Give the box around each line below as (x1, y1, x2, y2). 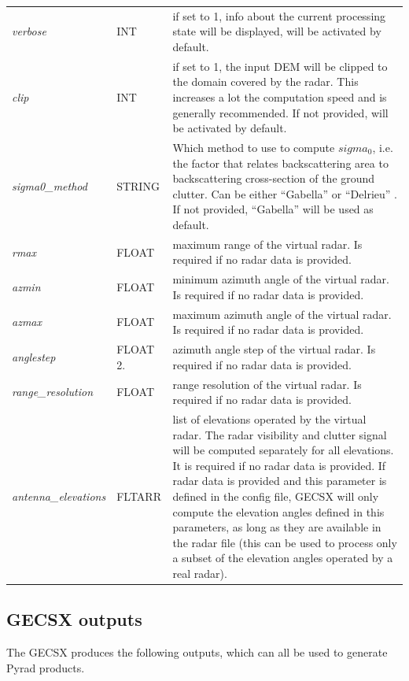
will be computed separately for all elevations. (172, 442, 394, 458)
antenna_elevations (12, 487, 106, 504)
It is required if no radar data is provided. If (172, 457, 386, 473)
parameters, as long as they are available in (172, 519, 381, 535)
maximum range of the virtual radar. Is (172, 235, 363, 252)
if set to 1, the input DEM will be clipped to (172, 57, 388, 74)
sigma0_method (12, 177, 87, 194)
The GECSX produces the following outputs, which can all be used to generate (6, 644, 388, 661)
